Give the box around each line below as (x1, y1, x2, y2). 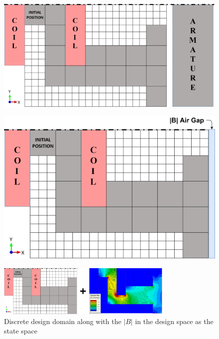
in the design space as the (135, 316, 214, 326)
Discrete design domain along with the (4, 316, 121, 326)
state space (4, 326, 38, 336)
